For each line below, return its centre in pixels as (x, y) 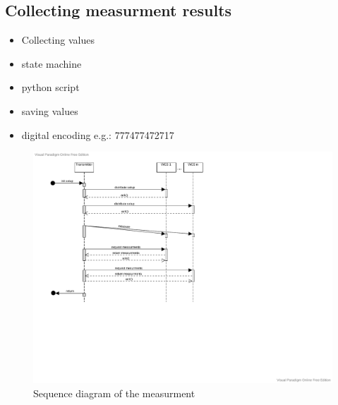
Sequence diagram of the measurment (114, 393)
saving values (50, 110)
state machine (52, 63)
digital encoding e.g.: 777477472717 (98, 134)
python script (50, 87)
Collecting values (58, 40)
